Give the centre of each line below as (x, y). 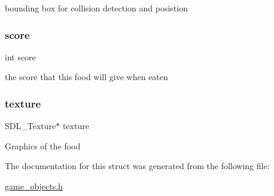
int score (20, 56)
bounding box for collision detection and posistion (96, 8)
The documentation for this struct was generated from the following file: (137, 166)
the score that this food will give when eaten (86, 77)
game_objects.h (34, 186)
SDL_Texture (31, 126)
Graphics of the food (43, 146)
